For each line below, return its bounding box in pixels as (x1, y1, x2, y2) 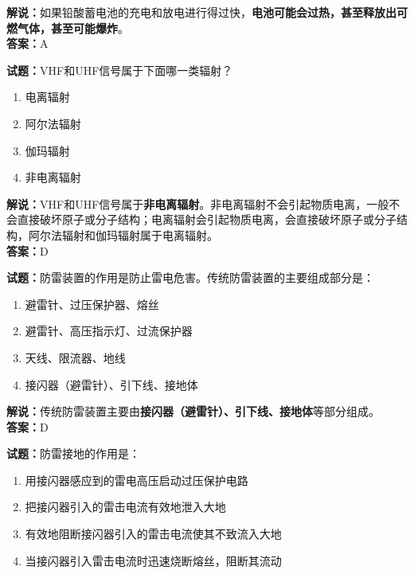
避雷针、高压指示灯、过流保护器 (25, 322, 193, 339)
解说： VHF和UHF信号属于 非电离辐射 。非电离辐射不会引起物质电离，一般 (6, 195, 389, 212)
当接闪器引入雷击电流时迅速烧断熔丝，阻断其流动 (25, 552, 282, 568)
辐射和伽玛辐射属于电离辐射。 (61, 226, 218, 243)
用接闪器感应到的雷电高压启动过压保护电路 (25, 471, 248, 488)
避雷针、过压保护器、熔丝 (25, 295, 159, 312)
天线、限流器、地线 (25, 349, 126, 365)
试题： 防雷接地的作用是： (6, 445, 140, 462)
